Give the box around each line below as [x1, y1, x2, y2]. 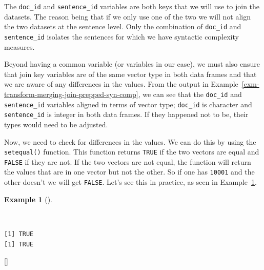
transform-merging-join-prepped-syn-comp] [4, 88, 138, 99]
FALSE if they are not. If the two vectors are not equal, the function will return [4, 156, 251, 167]
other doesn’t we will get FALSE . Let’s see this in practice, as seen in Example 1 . [4, 177, 257, 187]
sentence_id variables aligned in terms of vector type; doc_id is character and [4, 99, 252, 109]
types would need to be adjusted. [4, 119, 108, 129]
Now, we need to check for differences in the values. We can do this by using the [4, 136, 256, 147]
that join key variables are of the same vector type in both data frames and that [4, 68, 257, 79]
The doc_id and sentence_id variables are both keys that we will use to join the [4, 1, 260, 11]
